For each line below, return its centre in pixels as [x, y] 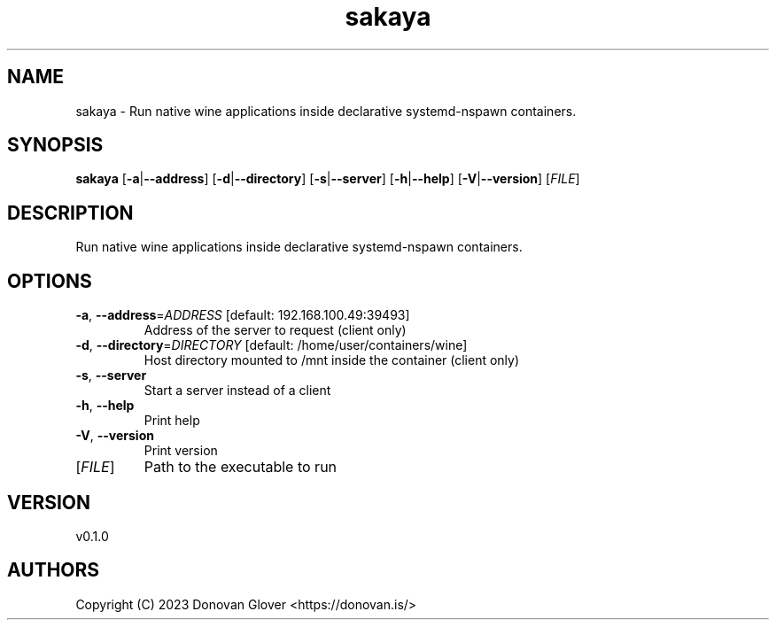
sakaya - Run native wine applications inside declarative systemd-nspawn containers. [326, 111]
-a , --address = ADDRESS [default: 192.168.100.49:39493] [243, 315]
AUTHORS [54, 570]
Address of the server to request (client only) [275, 330]
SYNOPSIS [55, 145]
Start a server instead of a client [237, 391]
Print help [172, 421]
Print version [181, 451]
